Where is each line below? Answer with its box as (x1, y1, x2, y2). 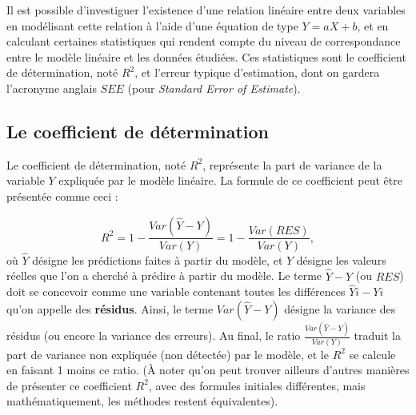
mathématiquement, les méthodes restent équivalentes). (6, 393, 278, 409)
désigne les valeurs (296, 251, 386, 268)
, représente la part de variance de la (202, 156, 382, 173)
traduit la (354, 327, 401, 344)
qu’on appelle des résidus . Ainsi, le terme (6, 301, 214, 317)
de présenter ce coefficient (6, 377, 132, 393)
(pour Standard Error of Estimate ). (127, 79, 301, 96)
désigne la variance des (284, 301, 396, 317)
